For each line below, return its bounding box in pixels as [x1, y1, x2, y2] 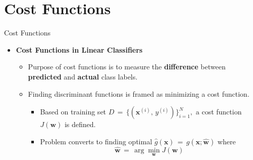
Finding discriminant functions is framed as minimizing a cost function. [28, 88, 249, 99]
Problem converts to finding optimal [40, 136, 153, 146]
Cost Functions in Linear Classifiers [16, 44, 143, 55]
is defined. [64, 119, 96, 130]
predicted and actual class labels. [28, 71, 138, 82]
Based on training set [40, 106, 107, 117]
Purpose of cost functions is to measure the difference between [28, 61, 226, 72]
